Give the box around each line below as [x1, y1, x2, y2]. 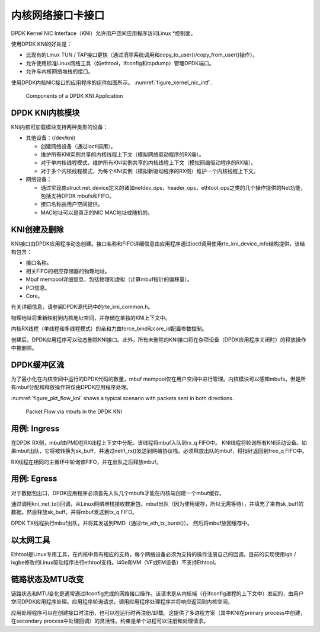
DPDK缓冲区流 [11, 359, 65, 370]
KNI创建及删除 [11, 224, 65, 234]
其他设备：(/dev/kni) [25, 134, 76, 142]
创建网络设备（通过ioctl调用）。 [40, 142, 116, 149]
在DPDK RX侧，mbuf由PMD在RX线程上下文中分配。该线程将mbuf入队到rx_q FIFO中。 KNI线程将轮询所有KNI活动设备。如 [11, 439, 308, 446]
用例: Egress [11, 474, 57, 484]
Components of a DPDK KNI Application [25, 92, 124, 99]
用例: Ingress [11, 423, 60, 433]
